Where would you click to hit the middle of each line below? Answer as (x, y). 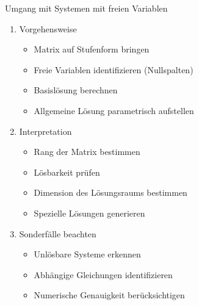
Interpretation (45, 131)
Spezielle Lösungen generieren (89, 213)
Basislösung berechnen (76, 90)
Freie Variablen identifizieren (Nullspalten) (114, 69)
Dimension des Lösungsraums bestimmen (110, 192)
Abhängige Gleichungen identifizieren (103, 274)
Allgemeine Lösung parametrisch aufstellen (114, 110)
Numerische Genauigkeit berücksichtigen (109, 295)
